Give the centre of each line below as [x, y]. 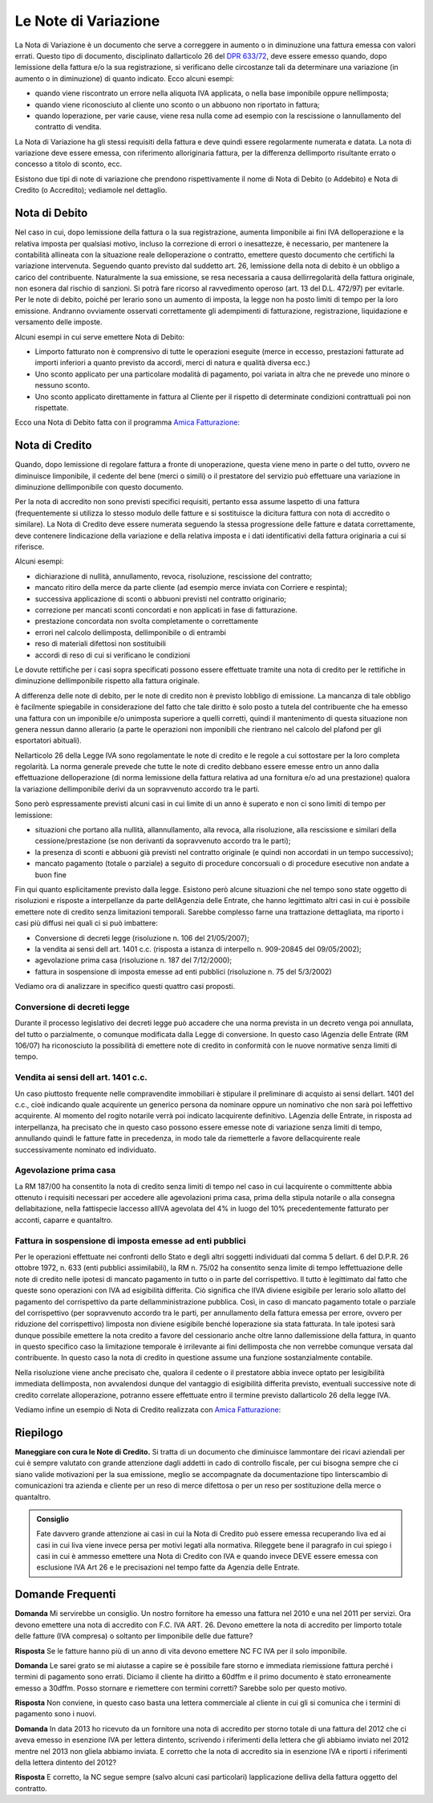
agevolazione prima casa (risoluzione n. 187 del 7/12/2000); [134, 960]
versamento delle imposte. [59, 322]
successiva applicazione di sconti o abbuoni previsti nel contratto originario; [161, 599]
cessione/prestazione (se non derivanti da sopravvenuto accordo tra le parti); [163, 841]
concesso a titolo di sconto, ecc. [69, 164]
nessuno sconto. [63, 385]
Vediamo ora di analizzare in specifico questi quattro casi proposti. [125, 987]
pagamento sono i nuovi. [56, 1714]
